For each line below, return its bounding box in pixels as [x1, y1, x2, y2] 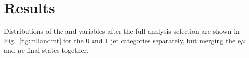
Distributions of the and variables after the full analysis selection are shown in [4, 26, 240, 36]
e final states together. [21, 45, 89, 55]
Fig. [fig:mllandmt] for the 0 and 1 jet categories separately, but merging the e [4, 35, 241, 45]
